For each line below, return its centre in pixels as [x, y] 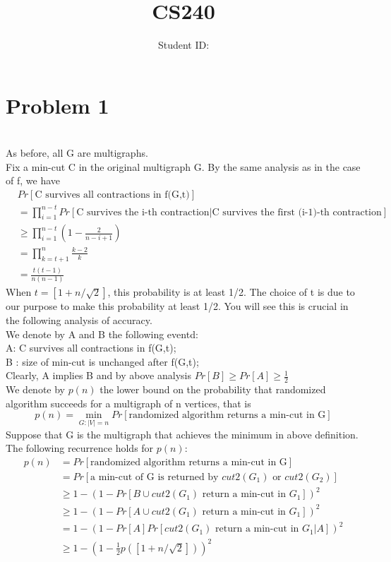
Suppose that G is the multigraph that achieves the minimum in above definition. [182, 434]
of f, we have [33, 180]
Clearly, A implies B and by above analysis [98, 375]
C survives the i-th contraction [143, 212]
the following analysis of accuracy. [79, 320]
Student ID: [184, 45]
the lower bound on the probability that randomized [213, 389]
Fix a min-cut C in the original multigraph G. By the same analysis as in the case [183, 166]
